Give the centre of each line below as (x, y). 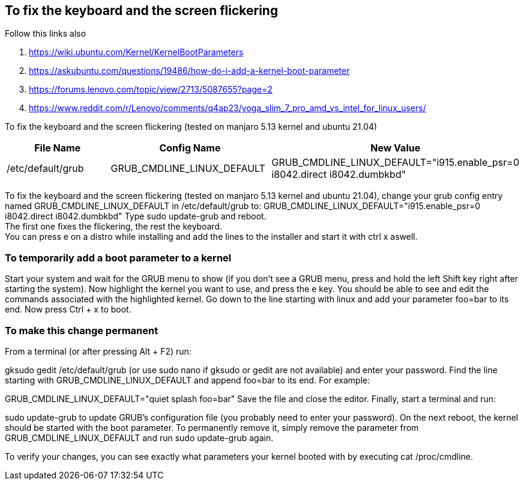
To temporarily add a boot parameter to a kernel (118, 258)
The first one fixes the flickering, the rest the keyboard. (114, 227)
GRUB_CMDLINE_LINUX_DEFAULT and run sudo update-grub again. (139, 438)
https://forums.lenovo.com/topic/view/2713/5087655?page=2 (151, 90)
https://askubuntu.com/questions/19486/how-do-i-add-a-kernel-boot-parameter (189, 71)
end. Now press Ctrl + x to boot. (68, 310)
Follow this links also (46, 34)
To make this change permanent (82, 330)
